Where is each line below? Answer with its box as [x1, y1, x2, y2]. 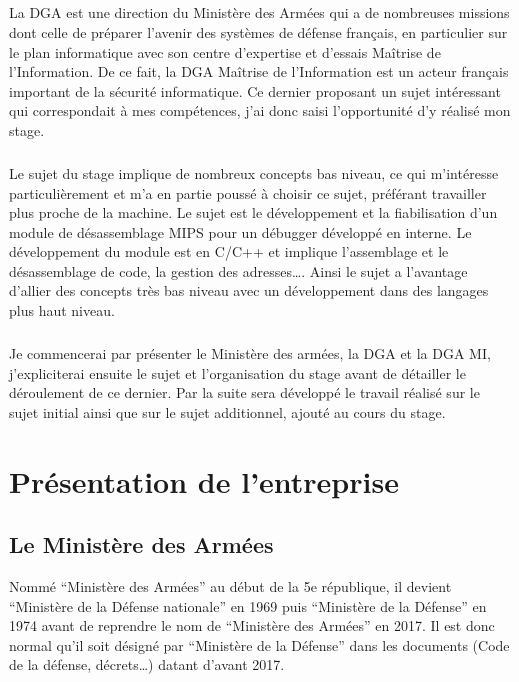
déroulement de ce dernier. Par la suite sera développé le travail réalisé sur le [9, 382, 480, 403]
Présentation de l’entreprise [9, 460, 399, 501]
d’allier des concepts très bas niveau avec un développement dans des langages [9, 280, 489, 301]
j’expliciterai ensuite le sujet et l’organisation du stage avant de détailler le [9, 362, 466, 383]
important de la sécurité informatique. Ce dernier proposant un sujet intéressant [9, 80, 501, 101]
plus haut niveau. [9, 300, 115, 321]
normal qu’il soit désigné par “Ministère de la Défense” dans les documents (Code [9, 634, 510, 655]
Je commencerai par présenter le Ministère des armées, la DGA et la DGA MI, [9, 343, 491, 364]
